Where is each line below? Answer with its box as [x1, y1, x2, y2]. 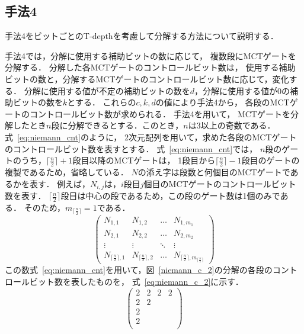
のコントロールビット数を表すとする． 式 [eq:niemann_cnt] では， [5, 142, 258, 155]
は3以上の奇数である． [188, 119, 276, 131]
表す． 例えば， [29, 177, 91, 190]
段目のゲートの [241, 154, 300, 166]
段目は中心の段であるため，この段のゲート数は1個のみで [60, 190, 280, 202]
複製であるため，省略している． [5, 165, 129, 178]
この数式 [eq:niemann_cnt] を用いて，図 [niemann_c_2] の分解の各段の [5, 264, 273, 276]
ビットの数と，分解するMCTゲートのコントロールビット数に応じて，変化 [5, 72, 289, 85]
